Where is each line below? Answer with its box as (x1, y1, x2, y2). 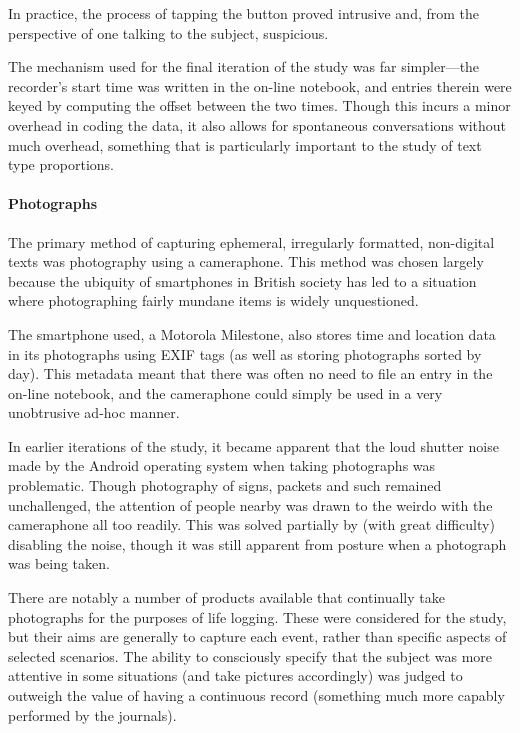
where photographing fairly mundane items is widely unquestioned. (8, 290, 419, 311)
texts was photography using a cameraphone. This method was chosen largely (8, 251, 484, 272)
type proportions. (8, 154, 114, 175)
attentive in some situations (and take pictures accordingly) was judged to (8, 665, 463, 686)
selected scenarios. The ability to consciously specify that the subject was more (8, 645, 493, 666)
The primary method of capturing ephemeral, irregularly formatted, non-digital (8, 231, 495, 252)
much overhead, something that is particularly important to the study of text (8, 134, 482, 155)
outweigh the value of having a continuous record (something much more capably (8, 685, 505, 706)
